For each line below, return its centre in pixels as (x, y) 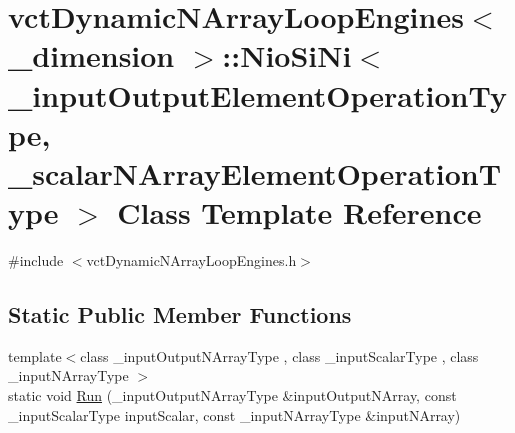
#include (36, 260)
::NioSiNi (287, 55)
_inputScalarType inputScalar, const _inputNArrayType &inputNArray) (234, 414)
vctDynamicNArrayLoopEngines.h (191, 260)
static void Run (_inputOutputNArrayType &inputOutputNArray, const (232, 395)
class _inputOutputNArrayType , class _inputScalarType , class (279, 355)
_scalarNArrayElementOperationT (255, 172)
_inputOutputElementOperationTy (257, 94)
